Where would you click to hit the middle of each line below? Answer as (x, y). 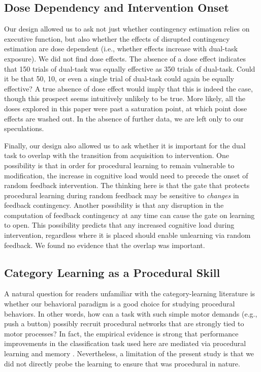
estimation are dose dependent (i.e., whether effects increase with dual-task (121, 49)
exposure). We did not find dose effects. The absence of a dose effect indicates (125, 58)
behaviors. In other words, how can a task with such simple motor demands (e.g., (131, 313)
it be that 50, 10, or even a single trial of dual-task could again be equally (119, 79)
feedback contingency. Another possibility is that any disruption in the (114, 205)
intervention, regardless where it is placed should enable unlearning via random (127, 235)
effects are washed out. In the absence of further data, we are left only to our (124, 118)
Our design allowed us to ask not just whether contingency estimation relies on (127, 29)
